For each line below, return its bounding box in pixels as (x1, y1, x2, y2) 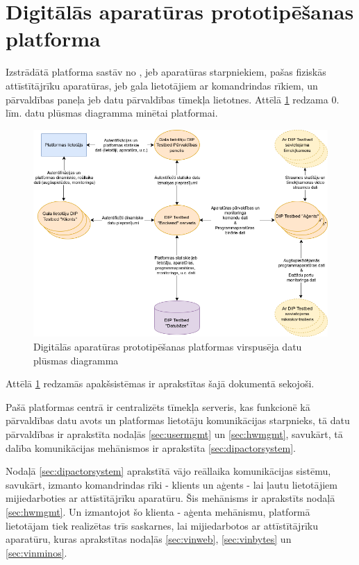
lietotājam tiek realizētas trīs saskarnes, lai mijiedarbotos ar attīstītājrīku (6, 518, 318, 532)
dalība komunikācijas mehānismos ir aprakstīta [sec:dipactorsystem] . (6, 440, 296, 455)
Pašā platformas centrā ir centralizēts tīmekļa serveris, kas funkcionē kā (6, 399, 310, 414)
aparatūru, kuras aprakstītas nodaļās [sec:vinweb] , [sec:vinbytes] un (6, 532, 292, 546)
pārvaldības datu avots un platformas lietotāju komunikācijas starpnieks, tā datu (6, 413, 350, 428)
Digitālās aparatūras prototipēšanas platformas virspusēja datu (33, 339, 302, 354)
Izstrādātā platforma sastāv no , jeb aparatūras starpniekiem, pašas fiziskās (6, 65, 326, 79)
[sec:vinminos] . (6, 545, 67, 559)
